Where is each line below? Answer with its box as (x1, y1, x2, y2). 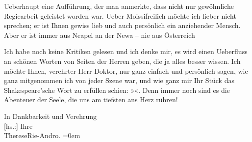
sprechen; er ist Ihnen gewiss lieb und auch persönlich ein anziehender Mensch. (4, 20, 241, 30)
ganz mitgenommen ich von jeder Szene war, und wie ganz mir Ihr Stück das (4, 75, 234, 85)
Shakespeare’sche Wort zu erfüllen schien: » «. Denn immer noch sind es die (4, 85, 230, 95)
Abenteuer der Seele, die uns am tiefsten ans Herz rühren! (4, 94, 178, 105)
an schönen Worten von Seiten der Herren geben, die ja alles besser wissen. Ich (4, 56, 241, 66)
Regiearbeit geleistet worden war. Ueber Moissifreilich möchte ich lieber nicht (4, 10, 236, 21)
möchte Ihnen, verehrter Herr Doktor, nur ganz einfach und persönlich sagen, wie (4, 65, 248, 76)
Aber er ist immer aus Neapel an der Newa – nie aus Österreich (4, 29, 195, 40)
